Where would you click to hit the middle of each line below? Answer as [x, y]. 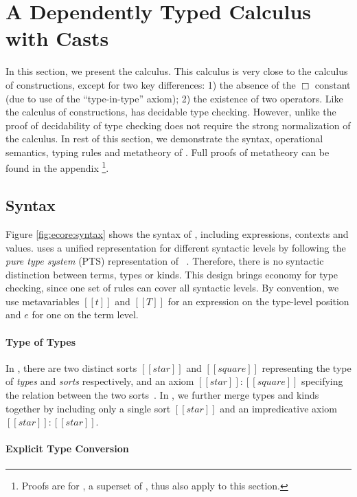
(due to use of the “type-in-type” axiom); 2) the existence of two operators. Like [174, 98]
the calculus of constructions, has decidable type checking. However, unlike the [171, 112]
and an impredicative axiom [278, 408]
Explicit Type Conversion [67, 449]
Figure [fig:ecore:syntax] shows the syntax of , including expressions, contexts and [177, 233]
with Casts [57, 38]
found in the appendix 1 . [57, 167]
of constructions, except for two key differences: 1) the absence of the [151, 84]
